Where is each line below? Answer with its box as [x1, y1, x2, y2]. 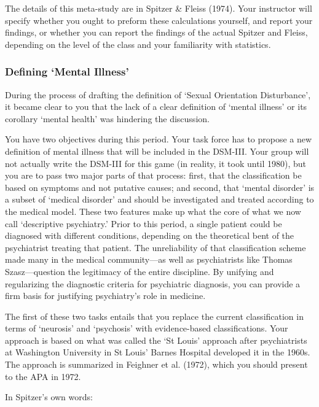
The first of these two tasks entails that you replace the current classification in [5, 309, 304, 322]
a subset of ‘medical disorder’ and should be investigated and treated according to [5, 193, 314, 206]
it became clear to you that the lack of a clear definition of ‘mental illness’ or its [5, 100, 307, 113]
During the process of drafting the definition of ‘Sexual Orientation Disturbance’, [5, 88, 311, 101]
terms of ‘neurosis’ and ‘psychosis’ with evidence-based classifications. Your [5, 322, 288, 335]
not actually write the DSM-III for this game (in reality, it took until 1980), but [5, 157, 307, 169]
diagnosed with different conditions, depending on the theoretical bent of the [5, 229, 294, 242]
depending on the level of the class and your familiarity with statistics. [5, 37, 271, 50]
